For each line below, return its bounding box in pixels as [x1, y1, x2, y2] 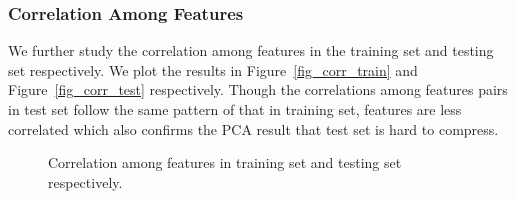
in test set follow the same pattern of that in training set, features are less [8, 99, 462, 119]
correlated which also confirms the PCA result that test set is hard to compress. [8, 118, 499, 139]
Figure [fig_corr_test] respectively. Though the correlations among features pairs [8, 79, 508, 100]
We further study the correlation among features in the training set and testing [8, 40, 494, 61]
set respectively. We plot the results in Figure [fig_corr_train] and [8, 59, 418, 80]
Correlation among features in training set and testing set [48, 152, 402, 173]
